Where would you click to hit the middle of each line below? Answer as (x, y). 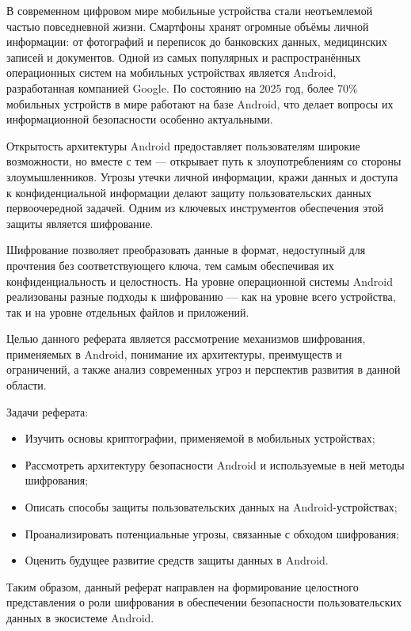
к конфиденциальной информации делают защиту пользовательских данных (189, 192)
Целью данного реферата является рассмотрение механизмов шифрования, (186, 338)
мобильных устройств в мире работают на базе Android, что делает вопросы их (200, 103)
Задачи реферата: (48, 411)
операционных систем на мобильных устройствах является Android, (171, 72)
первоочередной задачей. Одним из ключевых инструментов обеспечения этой (195, 208)
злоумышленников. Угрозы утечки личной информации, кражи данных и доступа (202, 176)
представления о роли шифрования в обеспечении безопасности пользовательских (204, 602)
